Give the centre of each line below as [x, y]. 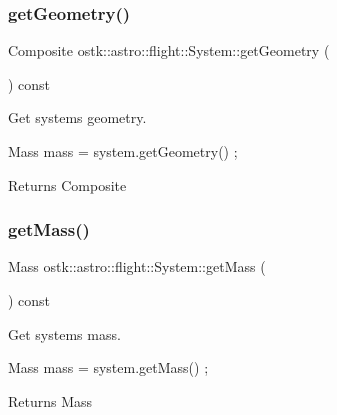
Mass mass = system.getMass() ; [108, 367]
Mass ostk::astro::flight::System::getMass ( [137, 266]
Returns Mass [50, 400]
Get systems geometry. [77, 117]
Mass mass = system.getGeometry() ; [123, 151]
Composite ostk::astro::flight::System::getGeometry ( [169, 50]
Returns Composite [67, 184]
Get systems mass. [64, 333]
